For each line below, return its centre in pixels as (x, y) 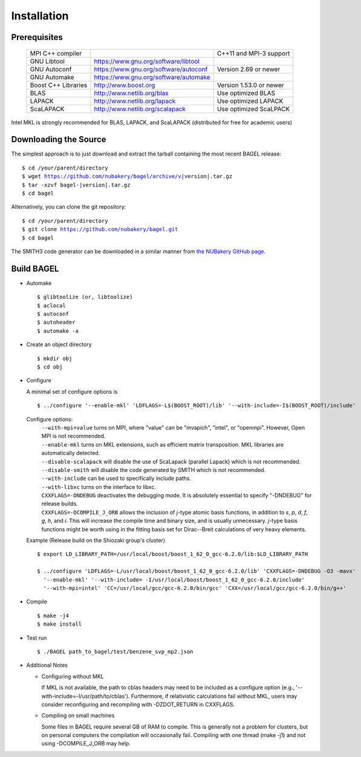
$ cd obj (50, 367)
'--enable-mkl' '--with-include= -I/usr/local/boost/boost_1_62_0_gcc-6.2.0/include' (174, 580)
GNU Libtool (47, 61)
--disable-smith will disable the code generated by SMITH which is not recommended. (154, 470)
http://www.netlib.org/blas (131, 93)
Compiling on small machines (78, 716)
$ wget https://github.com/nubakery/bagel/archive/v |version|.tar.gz (127, 176)
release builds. (60, 504)
